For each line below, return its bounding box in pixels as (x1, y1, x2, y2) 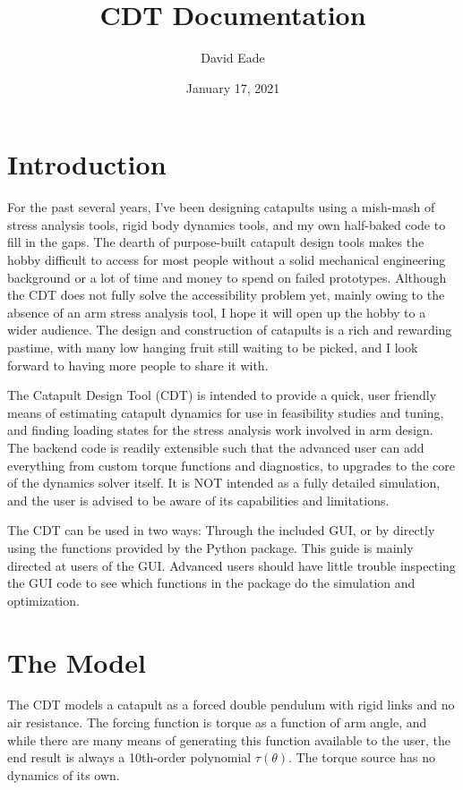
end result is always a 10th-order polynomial (7, 748, 252, 767)
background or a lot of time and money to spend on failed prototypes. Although (7, 268, 447, 286)
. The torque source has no (288, 748, 435, 767)
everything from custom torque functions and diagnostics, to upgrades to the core (7, 455, 455, 474)
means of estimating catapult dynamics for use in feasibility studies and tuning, (7, 403, 444, 421)
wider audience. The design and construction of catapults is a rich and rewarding (7, 320, 452, 339)
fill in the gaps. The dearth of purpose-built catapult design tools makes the (7, 233, 424, 251)
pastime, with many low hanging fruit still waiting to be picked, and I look (7, 338, 418, 356)
